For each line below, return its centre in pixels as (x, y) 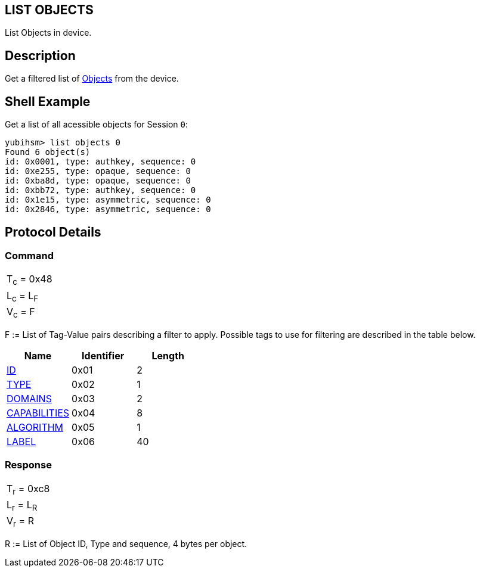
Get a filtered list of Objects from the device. (92, 79)
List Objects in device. (48, 33)
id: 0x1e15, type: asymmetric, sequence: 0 (108, 200)
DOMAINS (29, 398)
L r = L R (22, 506)
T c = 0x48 (30, 280)
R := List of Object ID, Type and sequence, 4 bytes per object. (126, 544)
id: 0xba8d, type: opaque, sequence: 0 (98, 181)
